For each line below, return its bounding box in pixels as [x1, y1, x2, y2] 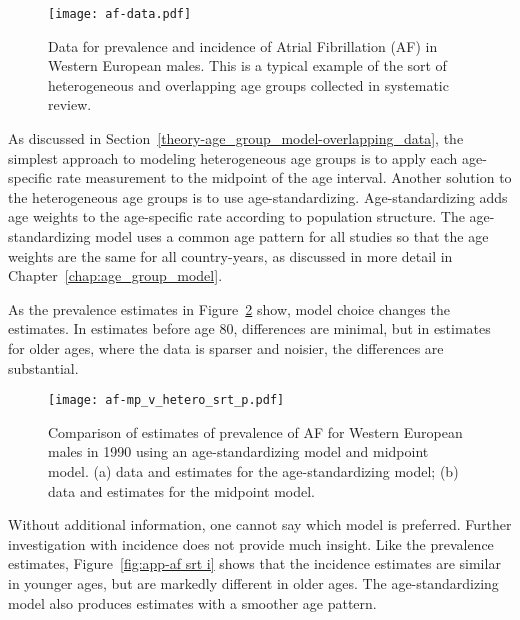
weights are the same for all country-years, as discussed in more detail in [8, 245, 453, 266]
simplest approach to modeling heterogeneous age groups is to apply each [8, 147, 458, 168]
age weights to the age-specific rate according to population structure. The [8, 206, 465, 227]
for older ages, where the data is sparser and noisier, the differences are [8, 337, 444, 358]
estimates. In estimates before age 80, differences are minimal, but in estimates [8, 318, 491, 339]
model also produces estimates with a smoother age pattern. [8, 592, 377, 613]
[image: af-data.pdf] [48, 7, 192, 21]
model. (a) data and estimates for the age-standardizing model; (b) [48, 461, 459, 481]
